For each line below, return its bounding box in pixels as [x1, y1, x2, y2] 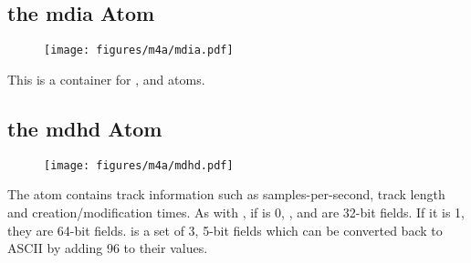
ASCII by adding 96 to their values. [7, 238, 208, 258]
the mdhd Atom [7, 114, 162, 142]
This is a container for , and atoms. [7, 69, 205, 88]
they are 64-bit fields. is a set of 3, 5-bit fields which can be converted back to [7, 220, 443, 239]
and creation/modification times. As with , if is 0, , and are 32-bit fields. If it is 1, [7, 202, 465, 221]
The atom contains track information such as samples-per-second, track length [7, 185, 445, 204]
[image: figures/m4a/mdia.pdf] [44, 44, 234, 57]
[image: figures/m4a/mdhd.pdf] [44, 158, 234, 172]
